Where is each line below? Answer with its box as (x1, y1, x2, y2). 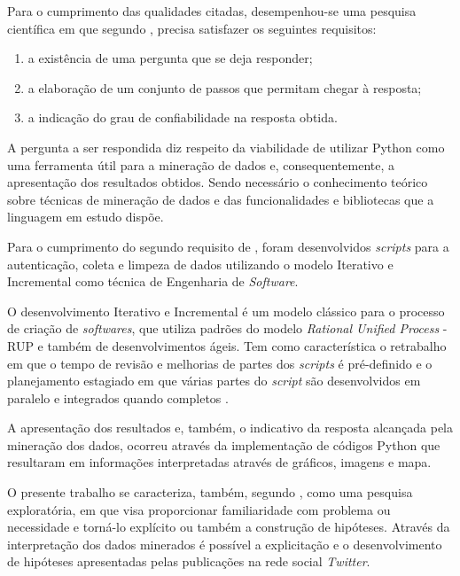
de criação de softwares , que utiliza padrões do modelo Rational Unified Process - (7, 319, 448, 338)
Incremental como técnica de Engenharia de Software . (7, 272, 299, 291)
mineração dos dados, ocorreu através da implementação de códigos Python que (7, 435, 441, 454)
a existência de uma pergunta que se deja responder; (27, 49, 313, 67)
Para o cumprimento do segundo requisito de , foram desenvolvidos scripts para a (7, 237, 449, 255)
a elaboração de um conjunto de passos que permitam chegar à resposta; (27, 78, 422, 97)
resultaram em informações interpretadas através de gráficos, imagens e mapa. (7, 453, 432, 471)
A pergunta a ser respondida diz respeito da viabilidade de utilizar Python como (7, 137, 445, 156)
